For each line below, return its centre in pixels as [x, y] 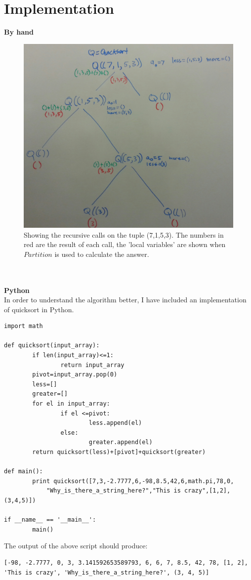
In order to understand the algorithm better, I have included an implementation [125, 300]
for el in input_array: [71, 404]
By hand [19, 32]
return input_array [92, 365]
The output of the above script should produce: [76, 546]
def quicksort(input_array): [52, 346]
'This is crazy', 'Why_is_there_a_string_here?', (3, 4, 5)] [107, 572]
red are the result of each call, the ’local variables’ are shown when [125, 244]
